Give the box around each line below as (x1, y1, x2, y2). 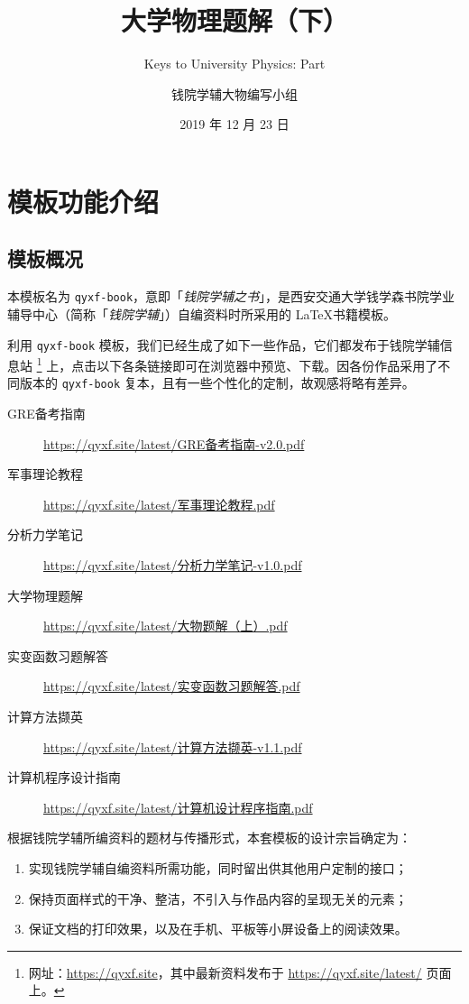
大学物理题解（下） (120, 2, 348, 39)
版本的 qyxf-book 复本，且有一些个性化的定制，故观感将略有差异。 (19, 373, 415, 392)
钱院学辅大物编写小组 (171, 84, 298, 103)
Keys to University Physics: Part (143, 54, 326, 73)
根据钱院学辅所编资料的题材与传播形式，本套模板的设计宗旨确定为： (7, 828, 411, 847)
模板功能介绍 (7, 182, 160, 219)
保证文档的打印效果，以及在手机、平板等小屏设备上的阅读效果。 (28, 919, 408, 938)
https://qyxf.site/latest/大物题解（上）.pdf (43, 616, 288, 635)
